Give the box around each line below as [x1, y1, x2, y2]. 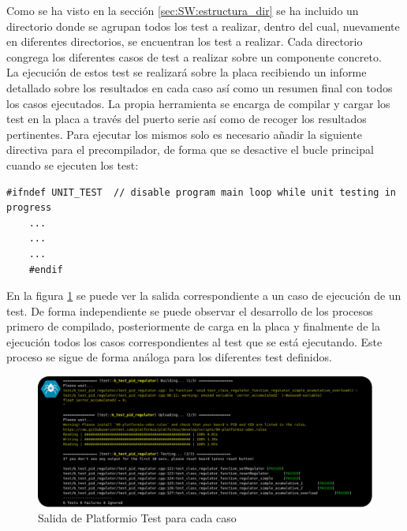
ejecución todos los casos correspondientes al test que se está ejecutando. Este [6, 333, 383, 350]
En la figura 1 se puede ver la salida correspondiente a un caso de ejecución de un [6, 287, 401, 304]
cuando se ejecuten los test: [6, 156, 139, 173]
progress [6, 202, 52, 214]
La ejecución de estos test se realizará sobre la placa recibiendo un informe [6, 64, 367, 80]
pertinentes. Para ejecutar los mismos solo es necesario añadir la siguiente [6, 125, 362, 142]
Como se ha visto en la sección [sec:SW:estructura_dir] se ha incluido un [6, 2, 359, 18]
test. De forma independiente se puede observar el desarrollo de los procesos [6, 302, 373, 319]
